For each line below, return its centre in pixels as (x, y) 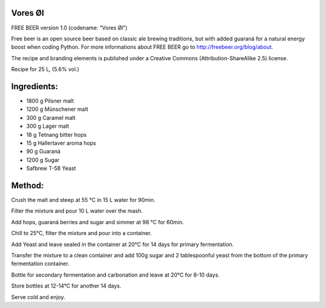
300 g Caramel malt (51, 118)
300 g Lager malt (48, 126)
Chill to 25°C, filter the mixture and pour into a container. (81, 233)
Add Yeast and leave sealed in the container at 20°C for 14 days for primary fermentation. (123, 244)
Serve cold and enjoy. (38, 297)
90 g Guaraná (43, 151)
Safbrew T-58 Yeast (51, 168)
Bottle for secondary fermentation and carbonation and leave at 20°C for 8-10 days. (115, 275)
